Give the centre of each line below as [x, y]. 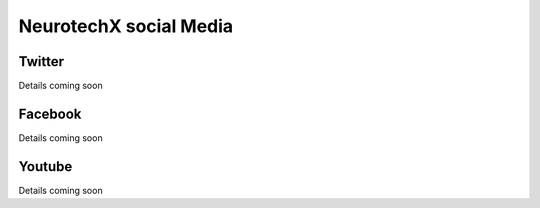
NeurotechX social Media [126, 26]
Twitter [41, 61]
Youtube [45, 166]
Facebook [50, 113]
